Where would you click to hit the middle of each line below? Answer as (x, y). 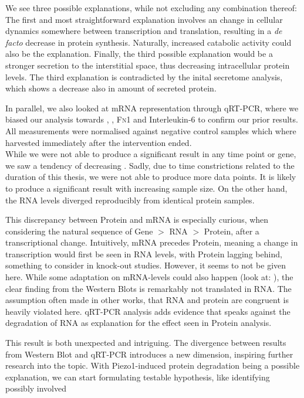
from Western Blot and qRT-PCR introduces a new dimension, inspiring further (149, 354)
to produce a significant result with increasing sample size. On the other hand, (146, 188)
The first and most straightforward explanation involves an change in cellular (144, 19)
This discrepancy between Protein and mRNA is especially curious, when (137, 220)
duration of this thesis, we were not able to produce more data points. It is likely (151, 177)
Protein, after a (232, 231)
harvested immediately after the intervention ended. (99, 142)
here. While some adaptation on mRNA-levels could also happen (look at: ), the (149, 277)
